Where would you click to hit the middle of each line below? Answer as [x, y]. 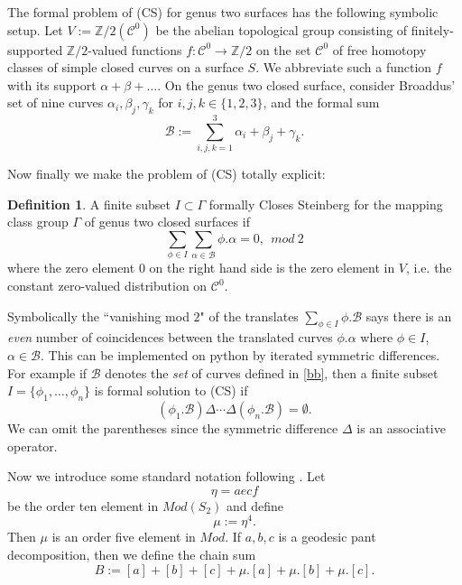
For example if [47, 372]
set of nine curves [55, 102]
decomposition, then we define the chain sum [132, 555]
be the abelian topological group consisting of [282, 29]
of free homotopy [379, 49]
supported [35, 49]
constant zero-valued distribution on [107, 285]
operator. [32, 446]
